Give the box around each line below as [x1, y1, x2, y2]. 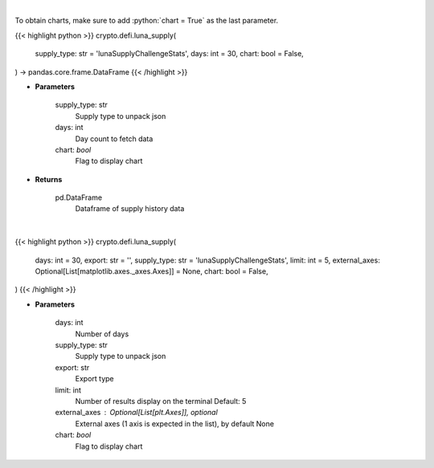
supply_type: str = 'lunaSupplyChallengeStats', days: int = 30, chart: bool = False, [35, 49, 305, 59]
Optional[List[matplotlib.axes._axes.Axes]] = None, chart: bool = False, [35, 267, 268, 276]
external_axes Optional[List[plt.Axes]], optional [55, 408, 219, 417]
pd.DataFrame [55, 193, 103, 202]
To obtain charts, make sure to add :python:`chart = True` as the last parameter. [14, 16, 279, 26]
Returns [35, 174, 63, 184]
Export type [75, 374, 114, 384]
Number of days [75, 329, 129, 339]
